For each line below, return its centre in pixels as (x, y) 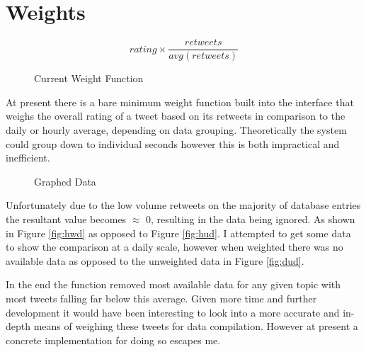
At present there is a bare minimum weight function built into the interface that (180, 102)
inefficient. (28, 158)
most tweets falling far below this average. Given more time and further (161, 298)
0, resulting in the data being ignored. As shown (251, 218)
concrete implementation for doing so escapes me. (113, 340)
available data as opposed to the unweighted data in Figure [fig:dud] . (155, 260)
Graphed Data (65, 181)
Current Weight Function (89, 78)
